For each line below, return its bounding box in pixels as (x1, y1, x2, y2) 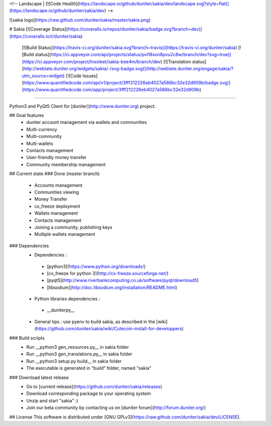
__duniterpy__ (47, 307, 75, 313)
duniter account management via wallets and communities (26, 119, 147, 125)
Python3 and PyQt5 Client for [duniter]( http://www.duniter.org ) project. (9, 103, 156, 109)
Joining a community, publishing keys (34, 224, 112, 230)
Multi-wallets (26, 140, 54, 147)
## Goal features (9, 112, 45, 118)
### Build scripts (9, 335, 45, 341)
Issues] (82, 73, 98, 79)
